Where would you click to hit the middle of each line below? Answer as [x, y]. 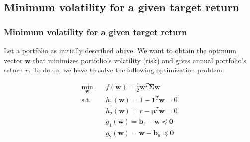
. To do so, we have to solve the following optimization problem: [126, 70]
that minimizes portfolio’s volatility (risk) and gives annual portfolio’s [139, 60]
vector [13, 60]
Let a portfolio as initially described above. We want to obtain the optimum [120, 50]
